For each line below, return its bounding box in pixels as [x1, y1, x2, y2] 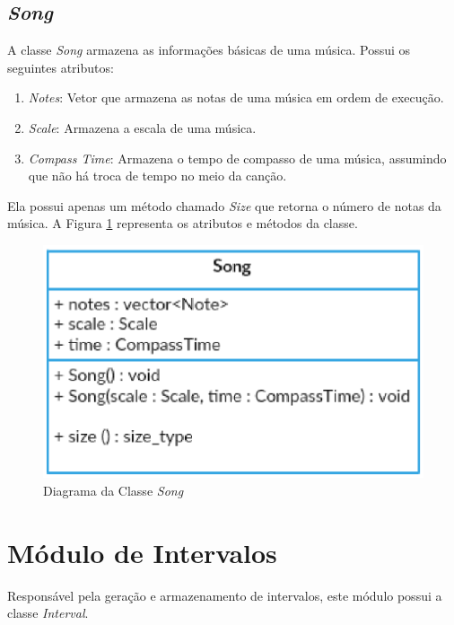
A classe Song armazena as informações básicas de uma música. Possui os [7, 40, 411, 59]
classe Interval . [7, 603, 89, 622]
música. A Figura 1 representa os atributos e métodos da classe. [7, 214, 358, 233]
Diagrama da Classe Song [43, 480, 184, 499]
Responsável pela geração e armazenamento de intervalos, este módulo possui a [7, 585, 442, 604]
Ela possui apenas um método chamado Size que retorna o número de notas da [7, 196, 441, 215]
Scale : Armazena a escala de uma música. [28, 118, 257, 136]
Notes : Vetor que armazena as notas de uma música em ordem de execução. [28, 88, 444, 107]
